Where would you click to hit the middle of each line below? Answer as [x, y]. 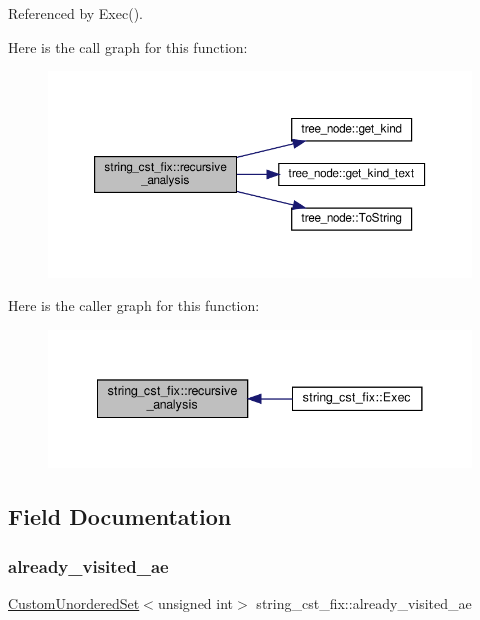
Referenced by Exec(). [75, 13]
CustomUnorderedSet [74, 602]
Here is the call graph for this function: [128, 46]
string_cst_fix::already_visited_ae [364, 602]
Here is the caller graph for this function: [134, 305]
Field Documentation [120, 516]
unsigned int [195, 602]
